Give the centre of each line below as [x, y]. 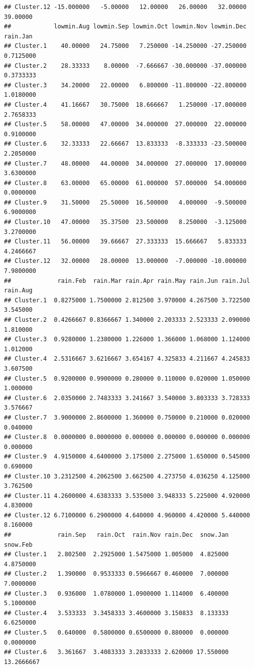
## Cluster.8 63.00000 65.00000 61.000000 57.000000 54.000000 [125, 183]
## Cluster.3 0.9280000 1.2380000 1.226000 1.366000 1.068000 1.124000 [127, 339]
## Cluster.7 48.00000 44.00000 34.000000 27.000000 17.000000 [125, 163]
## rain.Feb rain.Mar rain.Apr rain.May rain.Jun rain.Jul [127, 281]
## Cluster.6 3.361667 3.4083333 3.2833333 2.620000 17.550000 [117, 652]
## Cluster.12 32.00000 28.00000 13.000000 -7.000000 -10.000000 [125, 261]
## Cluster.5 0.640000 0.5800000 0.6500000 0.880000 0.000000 [117, 633]
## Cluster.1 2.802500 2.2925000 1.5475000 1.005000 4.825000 [117, 555]
